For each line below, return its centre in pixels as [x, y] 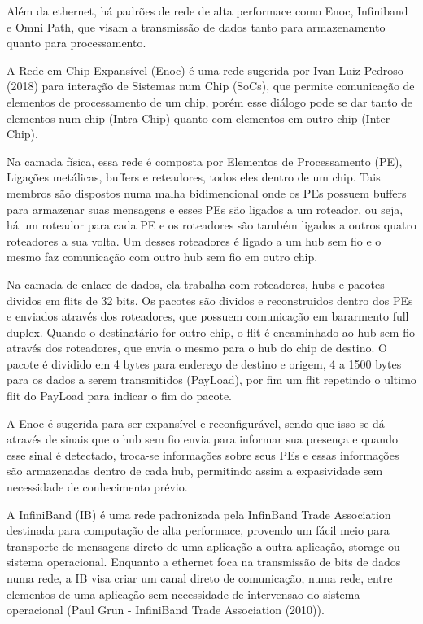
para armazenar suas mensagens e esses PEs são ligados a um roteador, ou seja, [205, 209]
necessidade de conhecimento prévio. [97, 487]
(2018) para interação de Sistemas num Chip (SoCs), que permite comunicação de [211, 86]
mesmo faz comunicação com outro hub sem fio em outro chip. [162, 257]
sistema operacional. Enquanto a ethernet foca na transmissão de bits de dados [204, 562]
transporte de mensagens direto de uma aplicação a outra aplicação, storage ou [203, 545]
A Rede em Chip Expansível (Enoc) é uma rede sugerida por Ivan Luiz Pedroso [205, 70]
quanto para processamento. [76, 43]
